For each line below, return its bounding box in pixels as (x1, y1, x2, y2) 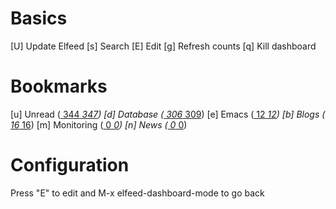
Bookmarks (10, 75, 108, 98)
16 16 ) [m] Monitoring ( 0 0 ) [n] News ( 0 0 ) (10, 118, 188, 131)
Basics (10, 7, 68, 30)
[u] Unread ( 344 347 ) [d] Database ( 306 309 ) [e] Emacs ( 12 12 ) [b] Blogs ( (10, 108, 326, 120)
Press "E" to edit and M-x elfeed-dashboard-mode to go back (10, 187, 265, 199)
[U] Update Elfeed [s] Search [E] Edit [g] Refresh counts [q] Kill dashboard (10, 40, 317, 52)
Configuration (10, 154, 130, 177)
